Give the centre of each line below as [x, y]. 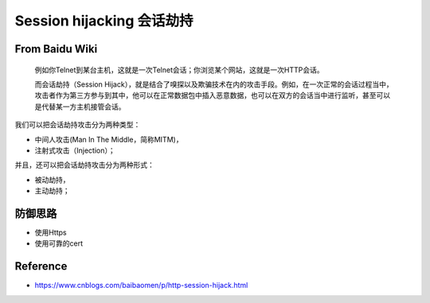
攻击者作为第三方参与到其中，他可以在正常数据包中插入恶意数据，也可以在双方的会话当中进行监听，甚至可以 [212, 95]
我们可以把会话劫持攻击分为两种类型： [78, 125]
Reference [41, 266]
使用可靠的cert [59, 243]
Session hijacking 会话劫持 [104, 21]
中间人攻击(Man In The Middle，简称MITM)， [109, 139]
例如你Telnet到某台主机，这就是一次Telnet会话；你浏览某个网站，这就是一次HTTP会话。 [179, 70]
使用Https [51, 232]
